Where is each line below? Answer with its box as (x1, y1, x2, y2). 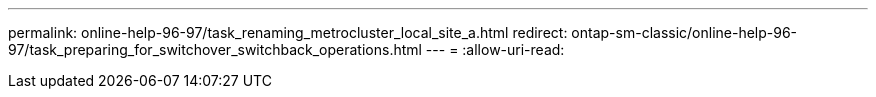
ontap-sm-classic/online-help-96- (571, 24, 798, 41)
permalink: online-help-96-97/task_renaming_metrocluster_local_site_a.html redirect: (8, 24, 568, 41)
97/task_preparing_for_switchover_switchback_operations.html (8, 41, 422, 58)
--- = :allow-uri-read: (425, 41, 565, 58)
